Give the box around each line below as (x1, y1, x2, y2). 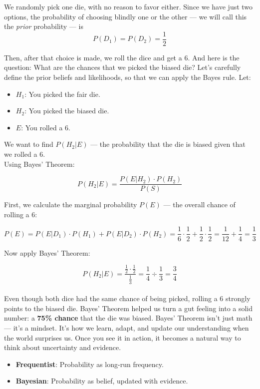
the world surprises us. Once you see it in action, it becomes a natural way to (4, 332, 241, 343)
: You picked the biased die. (24, 105, 109, 116)
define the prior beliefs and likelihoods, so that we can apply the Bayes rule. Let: (4, 72, 251, 82)
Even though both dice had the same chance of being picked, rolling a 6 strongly (4, 293, 251, 304)
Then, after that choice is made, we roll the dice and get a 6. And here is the (4, 52, 240, 62)
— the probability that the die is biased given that (90, 139, 246, 149)
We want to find (4, 139, 53, 149)
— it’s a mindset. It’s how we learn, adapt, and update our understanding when (4, 323, 249, 333)
